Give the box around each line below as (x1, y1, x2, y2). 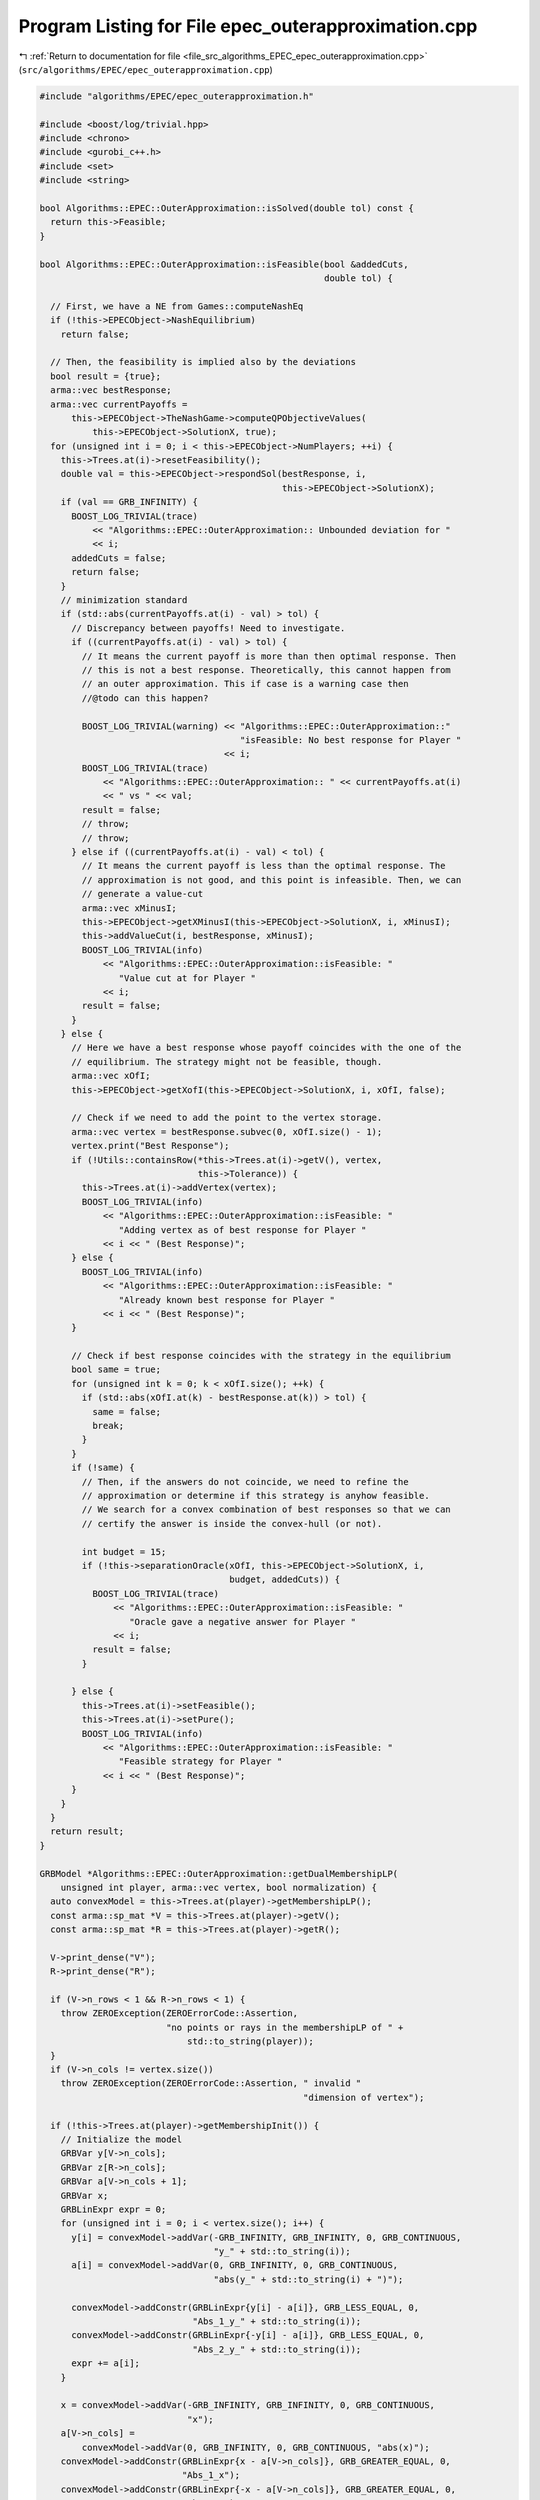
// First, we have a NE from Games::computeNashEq (50, 300, 304, 312)
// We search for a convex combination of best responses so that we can (81, 1504, 452, 1515)
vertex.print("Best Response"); (71, 1140, 230, 1152)
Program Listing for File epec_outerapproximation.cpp (18, 15, 478, 37)
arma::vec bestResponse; (50, 385, 172, 396)
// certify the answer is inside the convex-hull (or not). (81, 1518, 383, 1529)
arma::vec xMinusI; (81, 902, 177, 914)
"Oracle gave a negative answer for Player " (128, 1616, 357, 1627)
